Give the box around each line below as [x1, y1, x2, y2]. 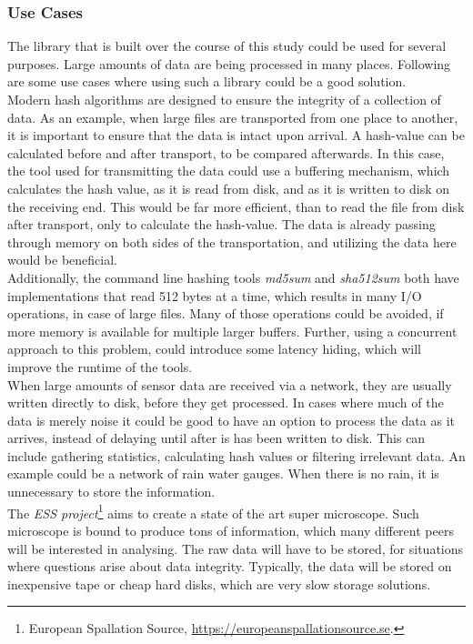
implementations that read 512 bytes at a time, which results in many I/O [7, 286, 422, 305]
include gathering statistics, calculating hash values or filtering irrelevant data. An [7, 446, 466, 465]
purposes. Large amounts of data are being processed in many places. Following [7, 54, 451, 73]
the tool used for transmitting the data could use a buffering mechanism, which [7, 161, 450, 180]
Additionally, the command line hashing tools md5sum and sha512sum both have [7, 267, 459, 287]
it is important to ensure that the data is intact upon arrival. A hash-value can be [7, 126, 465, 145]
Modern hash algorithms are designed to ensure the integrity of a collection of [7, 90, 441, 108]
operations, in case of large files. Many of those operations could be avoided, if [7, 304, 444, 323]
